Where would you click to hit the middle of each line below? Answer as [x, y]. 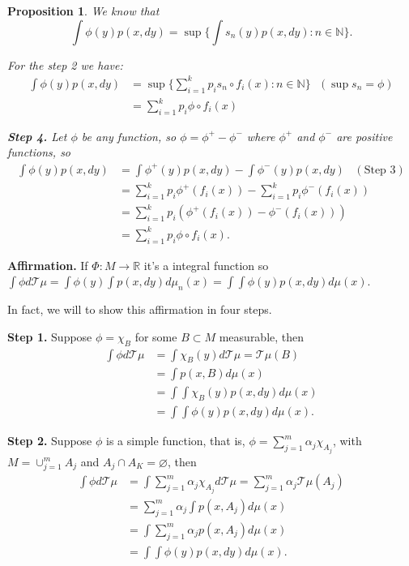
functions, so [39, 152]
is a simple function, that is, [176, 441]
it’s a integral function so [206, 265]
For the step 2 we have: [65, 64]
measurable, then [262, 336]
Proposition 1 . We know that [83, 11]
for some [156, 336]
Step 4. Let [37, 136]
